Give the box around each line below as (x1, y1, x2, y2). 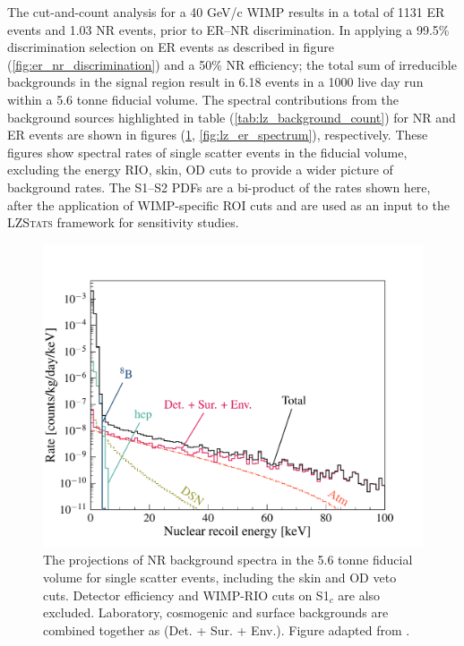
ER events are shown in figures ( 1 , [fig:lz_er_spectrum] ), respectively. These (7, 125, 428, 144)
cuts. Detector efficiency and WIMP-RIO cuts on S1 (43, 585, 330, 604)
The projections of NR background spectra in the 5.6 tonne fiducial (43, 550, 413, 569)
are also (338, 585, 381, 604)
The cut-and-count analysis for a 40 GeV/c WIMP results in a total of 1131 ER (7, 3, 445, 21)
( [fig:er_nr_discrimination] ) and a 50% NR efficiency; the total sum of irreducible (7, 55, 457, 73)
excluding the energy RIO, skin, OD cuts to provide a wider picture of (7, 160, 393, 179)
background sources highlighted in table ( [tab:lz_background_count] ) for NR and (7, 107, 456, 126)
